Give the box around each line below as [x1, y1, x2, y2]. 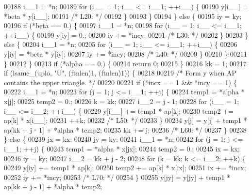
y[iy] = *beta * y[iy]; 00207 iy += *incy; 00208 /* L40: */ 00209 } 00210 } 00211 [4, 48, 247, 59]
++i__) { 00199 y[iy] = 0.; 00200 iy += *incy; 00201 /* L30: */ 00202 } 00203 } [4, 30, 249, 40]
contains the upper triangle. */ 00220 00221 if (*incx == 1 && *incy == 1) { [4, 77, 237, 87]
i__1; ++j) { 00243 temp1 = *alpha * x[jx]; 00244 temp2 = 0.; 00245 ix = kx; [4, 143, 240, 153]
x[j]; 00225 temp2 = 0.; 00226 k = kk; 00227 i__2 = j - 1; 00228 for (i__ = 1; [4, 96, 239, 106]
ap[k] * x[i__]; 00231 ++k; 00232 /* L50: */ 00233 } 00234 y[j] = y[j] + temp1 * [4, 115, 247, 125]
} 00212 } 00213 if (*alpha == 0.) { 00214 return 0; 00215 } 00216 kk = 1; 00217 [4, 58, 247, 68]
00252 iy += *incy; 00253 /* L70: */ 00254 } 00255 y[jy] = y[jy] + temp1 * [4, 172, 231, 182]
